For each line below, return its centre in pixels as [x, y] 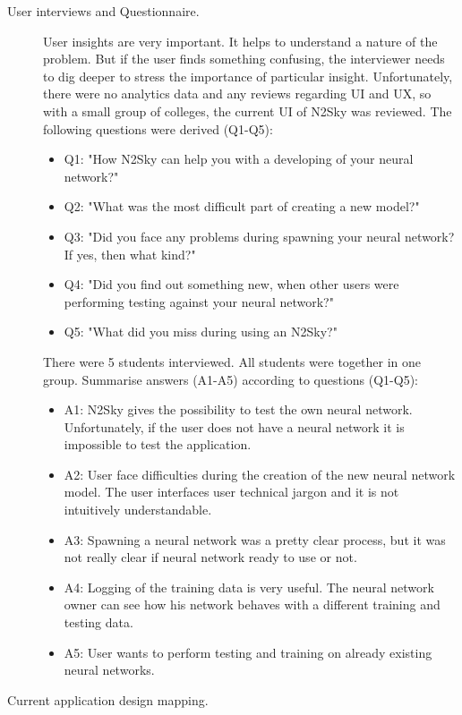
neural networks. [109, 670]
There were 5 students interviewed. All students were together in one [232, 361]
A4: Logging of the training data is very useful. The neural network [249, 587]
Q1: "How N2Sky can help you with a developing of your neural [239, 159]
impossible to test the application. [158, 444]
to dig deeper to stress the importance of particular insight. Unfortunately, [248, 76]
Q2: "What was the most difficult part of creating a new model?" [242, 206]
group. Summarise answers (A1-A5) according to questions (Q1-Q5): [231, 379]
